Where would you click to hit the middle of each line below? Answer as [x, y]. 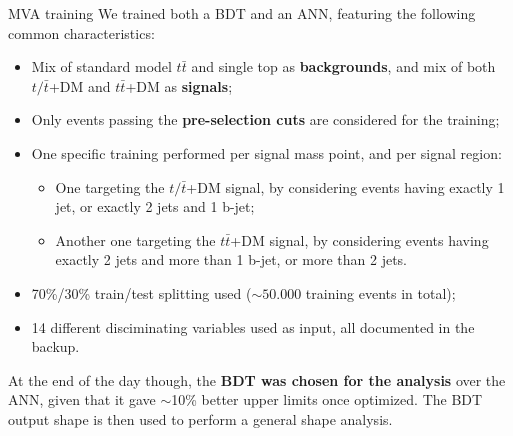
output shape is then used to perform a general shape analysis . [200, 418]
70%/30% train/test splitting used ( [141, 292]
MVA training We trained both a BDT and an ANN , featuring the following [242, 13]
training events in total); [380, 292]
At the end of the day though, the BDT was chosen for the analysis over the [257, 379]
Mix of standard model [101, 66]
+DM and [79, 85]
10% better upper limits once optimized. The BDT [327, 399]
